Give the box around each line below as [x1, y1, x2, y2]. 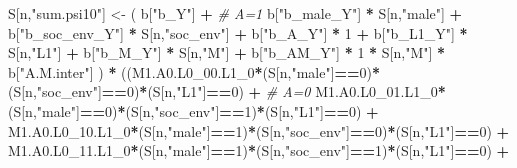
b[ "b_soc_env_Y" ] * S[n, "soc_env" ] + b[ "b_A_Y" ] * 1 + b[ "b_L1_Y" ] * [8, 22, 468, 43]
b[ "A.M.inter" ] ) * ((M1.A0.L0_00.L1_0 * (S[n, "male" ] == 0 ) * [8, 61, 381, 82]
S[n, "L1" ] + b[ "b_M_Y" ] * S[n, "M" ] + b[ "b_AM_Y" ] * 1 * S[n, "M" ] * [8, 42, 446, 63]
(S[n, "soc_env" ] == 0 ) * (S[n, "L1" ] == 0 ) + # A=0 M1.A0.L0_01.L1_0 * [8, 81, 446, 102]
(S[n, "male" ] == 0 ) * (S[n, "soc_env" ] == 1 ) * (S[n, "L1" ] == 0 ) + [8, 100, 379, 121]
